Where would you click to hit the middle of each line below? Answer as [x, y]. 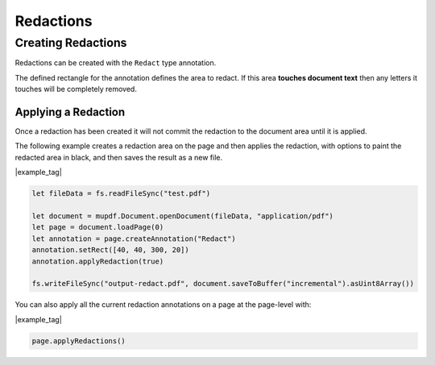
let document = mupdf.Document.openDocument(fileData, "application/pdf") [183, 216]
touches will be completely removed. [76, 89]
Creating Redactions [71, 43]
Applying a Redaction [70, 112]
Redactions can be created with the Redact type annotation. [116, 63]
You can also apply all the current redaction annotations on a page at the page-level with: [163, 305]
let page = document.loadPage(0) [98, 227]
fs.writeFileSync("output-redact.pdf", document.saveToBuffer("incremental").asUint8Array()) [223, 284]
